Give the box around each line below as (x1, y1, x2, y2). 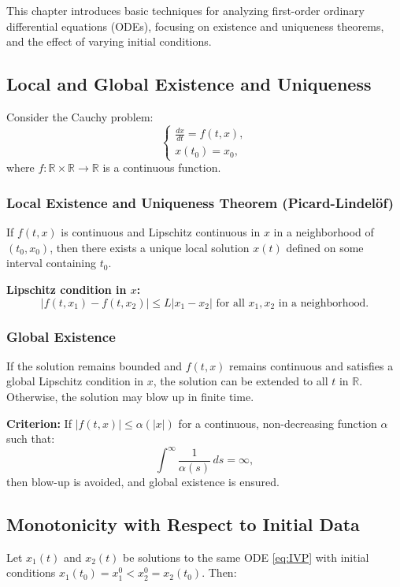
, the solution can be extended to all (153, 373, 328, 389)
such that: (6, 430, 55, 447)
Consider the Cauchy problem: (6, 108, 154, 124)
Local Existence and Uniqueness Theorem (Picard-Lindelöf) (6, 193, 394, 212)
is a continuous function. (102, 159, 221, 176)
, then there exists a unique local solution (50, 239, 250, 255)
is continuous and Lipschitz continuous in (61, 224, 261, 240)
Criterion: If (6, 414, 72, 431)
